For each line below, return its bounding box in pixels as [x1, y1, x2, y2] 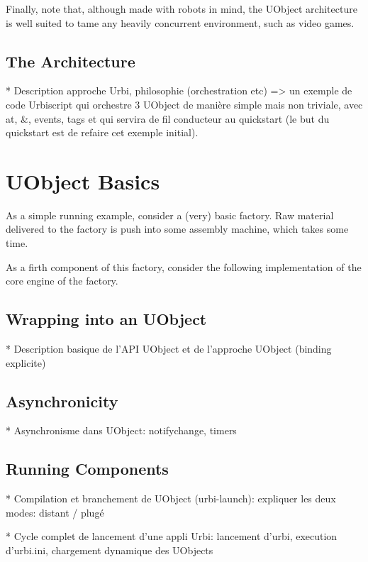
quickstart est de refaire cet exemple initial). [6, 125, 199, 140]
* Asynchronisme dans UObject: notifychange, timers [6, 423, 237, 438]
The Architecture [6, 50, 135, 72]
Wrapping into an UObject [6, 308, 207, 330]
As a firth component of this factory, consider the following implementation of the [6, 259, 362, 274]
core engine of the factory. [6, 273, 118, 288]
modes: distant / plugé [6, 505, 104, 519]
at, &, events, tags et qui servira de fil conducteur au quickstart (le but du [6, 111, 330, 126]
